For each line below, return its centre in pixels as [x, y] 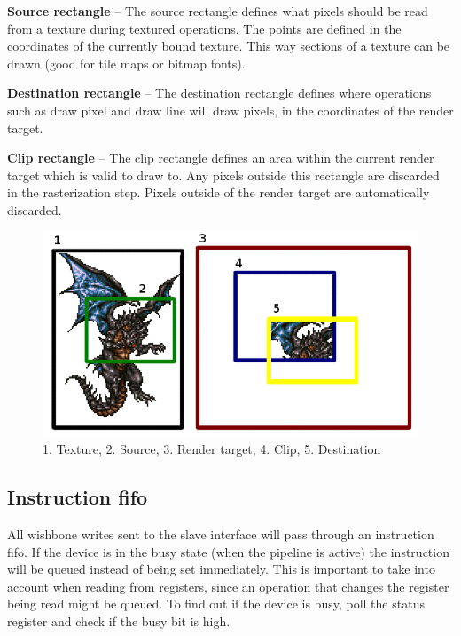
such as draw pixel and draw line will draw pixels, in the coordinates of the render [230, 110]
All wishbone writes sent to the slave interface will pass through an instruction [221, 533]
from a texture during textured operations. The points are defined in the [204, 28]
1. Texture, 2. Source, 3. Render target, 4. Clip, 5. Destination [212, 449]
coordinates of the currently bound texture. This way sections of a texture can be [229, 46]
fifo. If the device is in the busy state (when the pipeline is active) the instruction [228, 551]
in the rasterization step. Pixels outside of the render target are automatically [219, 192]
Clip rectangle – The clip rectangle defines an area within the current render [221, 158]
